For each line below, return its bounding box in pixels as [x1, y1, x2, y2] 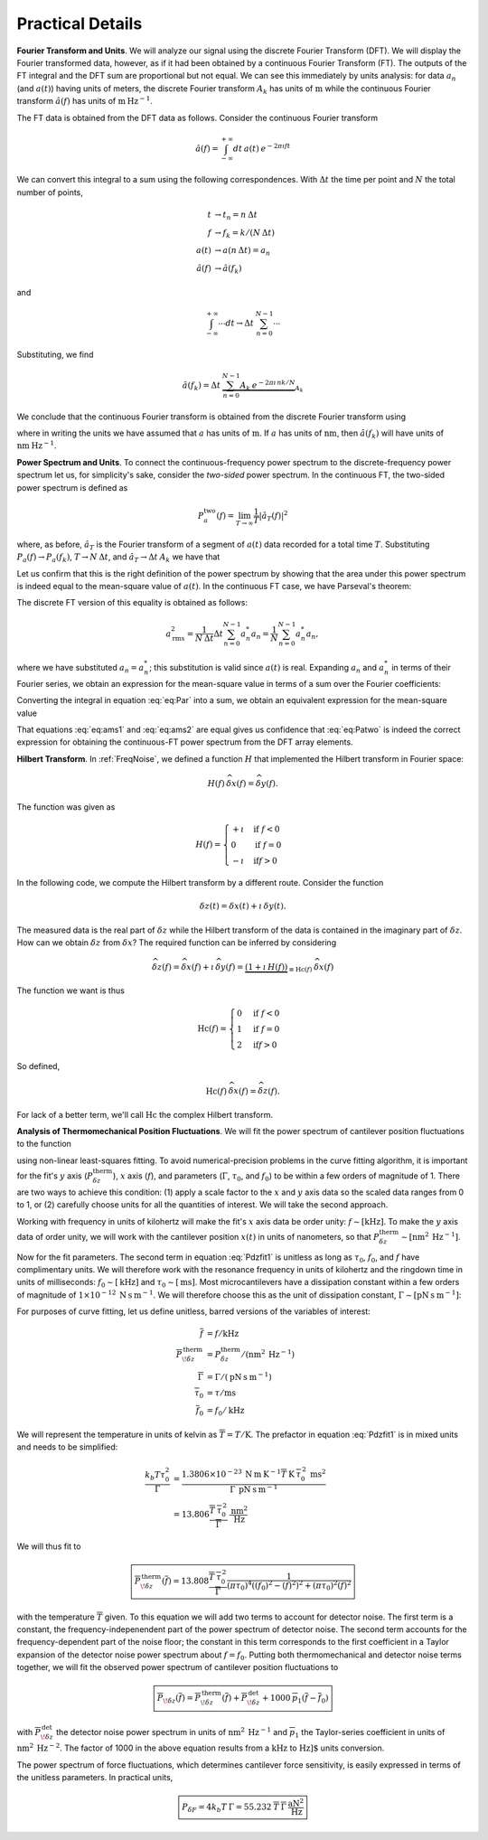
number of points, [16, 186, 83, 198]
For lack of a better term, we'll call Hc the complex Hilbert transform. [16, 1109, 274, 1120]
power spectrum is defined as [16, 482, 128, 493]
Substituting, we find [16, 349, 94, 360]
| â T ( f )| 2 [258, 509, 288, 523]
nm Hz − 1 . [16, 439, 58, 451]
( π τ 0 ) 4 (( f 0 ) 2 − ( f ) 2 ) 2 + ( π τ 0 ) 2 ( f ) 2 [227, 1578, 352, 1592]
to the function [16, 1139, 72, 1150]
